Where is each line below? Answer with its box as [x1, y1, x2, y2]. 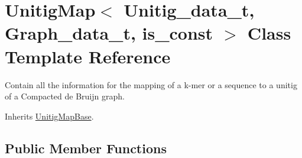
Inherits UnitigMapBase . [5, 109, 94, 122]
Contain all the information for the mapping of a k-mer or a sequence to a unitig [5, 78, 297, 91]
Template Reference [5, 44, 171, 68]
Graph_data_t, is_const [5, 21, 213, 45]
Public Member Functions [5, 138, 167, 157]
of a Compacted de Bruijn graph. [5, 90, 125, 102]
